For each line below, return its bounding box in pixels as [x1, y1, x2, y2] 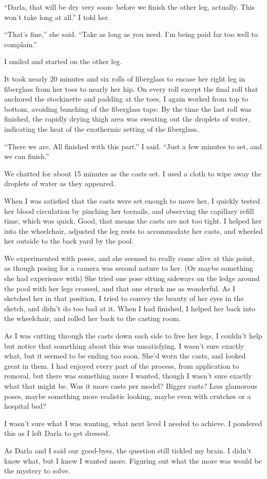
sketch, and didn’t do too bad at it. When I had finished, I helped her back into [4, 303, 256, 313]
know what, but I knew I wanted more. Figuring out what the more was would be [4, 455, 262, 466]
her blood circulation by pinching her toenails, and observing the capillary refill [4, 205, 254, 216]
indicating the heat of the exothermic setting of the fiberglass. [4, 123, 199, 134]
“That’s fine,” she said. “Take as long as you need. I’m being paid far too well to [4, 29, 258, 39]
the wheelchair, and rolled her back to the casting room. [4, 313, 181, 324]
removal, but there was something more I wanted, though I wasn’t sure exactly [4, 370, 252, 381]
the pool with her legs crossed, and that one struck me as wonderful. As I [4, 283, 236, 293]
